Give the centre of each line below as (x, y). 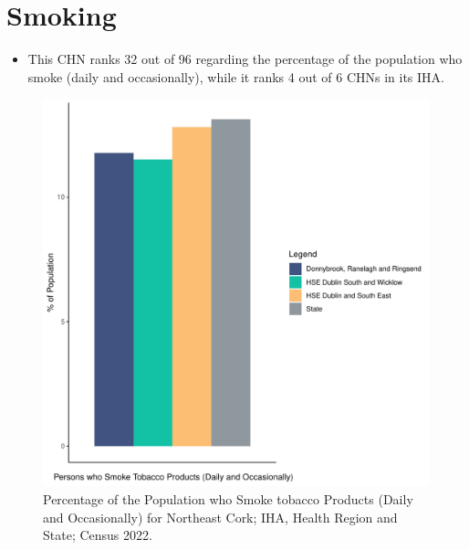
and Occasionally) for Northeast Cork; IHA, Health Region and (220, 517)
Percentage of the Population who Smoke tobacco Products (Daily (228, 498)
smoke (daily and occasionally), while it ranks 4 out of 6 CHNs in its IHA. (236, 76)
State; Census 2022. (98, 535)
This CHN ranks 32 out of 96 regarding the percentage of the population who (245, 59)
